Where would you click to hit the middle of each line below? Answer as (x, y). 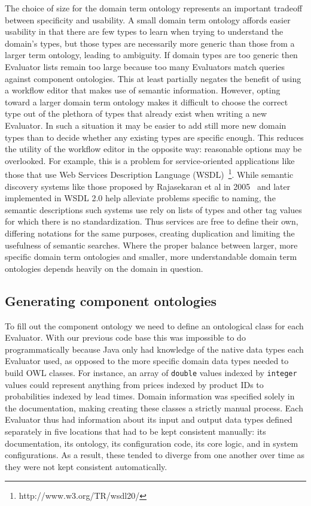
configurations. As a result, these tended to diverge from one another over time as (155, 455)
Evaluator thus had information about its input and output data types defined (149, 419)
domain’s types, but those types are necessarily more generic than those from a (150, 43)
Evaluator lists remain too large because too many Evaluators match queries (145, 66)
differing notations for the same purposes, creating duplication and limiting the (150, 233)
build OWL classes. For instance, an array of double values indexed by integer (151, 372)
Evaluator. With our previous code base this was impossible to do (125, 337)
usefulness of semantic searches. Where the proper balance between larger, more (151, 245)
